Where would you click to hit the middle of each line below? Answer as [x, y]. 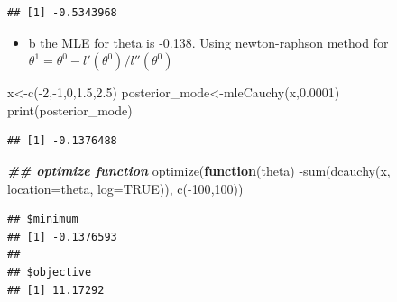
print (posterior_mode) [70, 110]
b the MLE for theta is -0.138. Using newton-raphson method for [208, 42]
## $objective [50, 272]
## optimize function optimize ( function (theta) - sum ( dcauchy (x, [199, 170]
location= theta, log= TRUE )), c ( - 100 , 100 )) [125, 188]
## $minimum [43, 220]
